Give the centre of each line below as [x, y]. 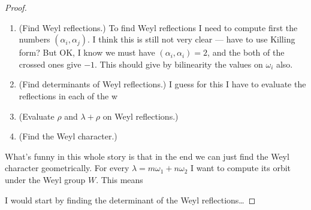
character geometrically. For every [67, 168]
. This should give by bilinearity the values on [179, 64]
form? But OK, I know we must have [87, 52]
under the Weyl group [45, 179]
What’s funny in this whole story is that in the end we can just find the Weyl [147, 156]
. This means [120, 179]
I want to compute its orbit [241, 168]
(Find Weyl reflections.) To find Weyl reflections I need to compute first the [158, 27]
